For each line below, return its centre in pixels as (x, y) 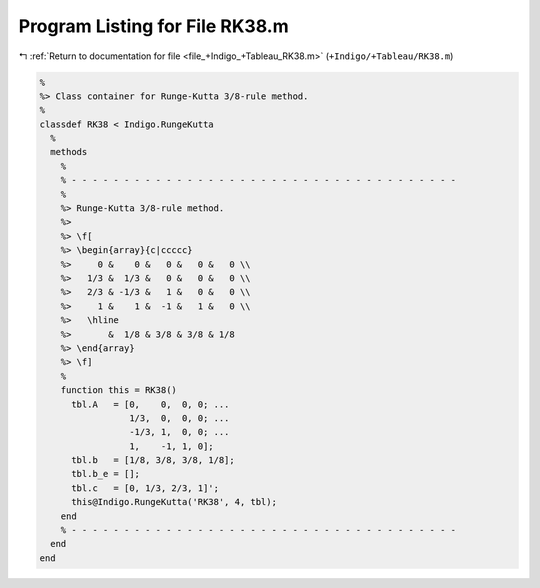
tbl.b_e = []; (105, 474)
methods (69, 152)
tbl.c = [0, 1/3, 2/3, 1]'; (145, 488)
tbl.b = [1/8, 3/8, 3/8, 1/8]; (153, 460)
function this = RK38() (118, 390)
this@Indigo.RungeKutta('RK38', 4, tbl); (174, 502)
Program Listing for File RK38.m (153, 26)
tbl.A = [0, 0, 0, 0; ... (150, 404)
